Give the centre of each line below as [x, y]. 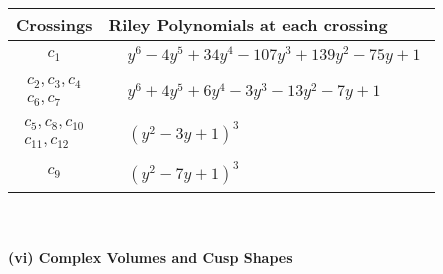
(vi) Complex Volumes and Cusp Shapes [150, 257]
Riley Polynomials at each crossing [248, 24]
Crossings [54, 24]
